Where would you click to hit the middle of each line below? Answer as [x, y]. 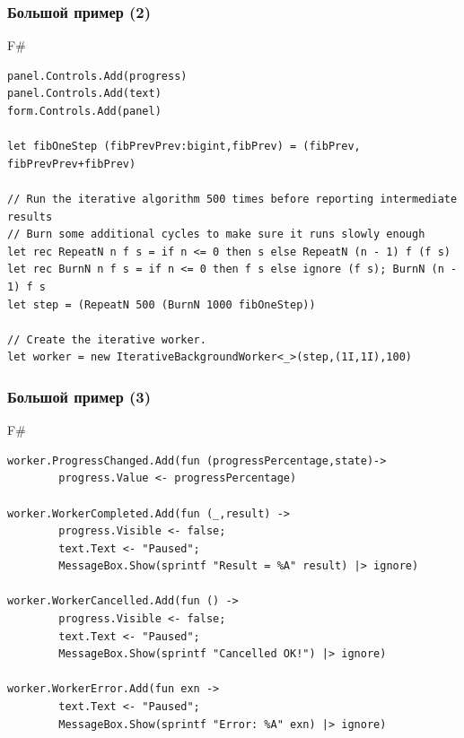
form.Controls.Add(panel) [84, 111]
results [30, 217]
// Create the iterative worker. [107, 339]
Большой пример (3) [79, 396]
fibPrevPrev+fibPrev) [72, 164]
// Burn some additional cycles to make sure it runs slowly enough [216, 234]
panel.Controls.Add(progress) [97, 76]
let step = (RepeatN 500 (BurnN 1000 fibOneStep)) [162, 304]
